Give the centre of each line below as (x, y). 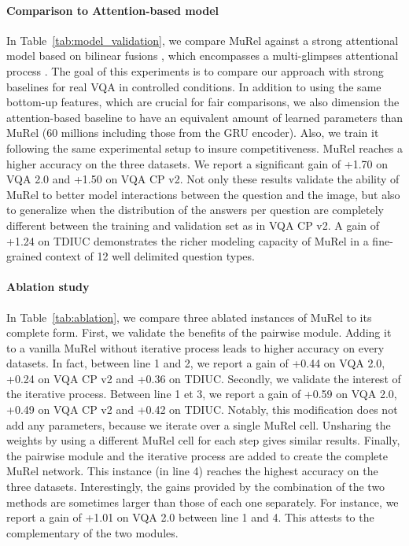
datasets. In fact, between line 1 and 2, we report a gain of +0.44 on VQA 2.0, (196, 363)
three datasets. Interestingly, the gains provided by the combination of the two (196, 487)
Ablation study (48, 287)
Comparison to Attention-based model (113, 10)
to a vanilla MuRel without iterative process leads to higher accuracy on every (195, 347)
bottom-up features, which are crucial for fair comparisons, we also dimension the (203, 102)
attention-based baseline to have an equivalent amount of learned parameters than (204, 117)
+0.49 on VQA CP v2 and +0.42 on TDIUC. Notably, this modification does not (202, 409)
